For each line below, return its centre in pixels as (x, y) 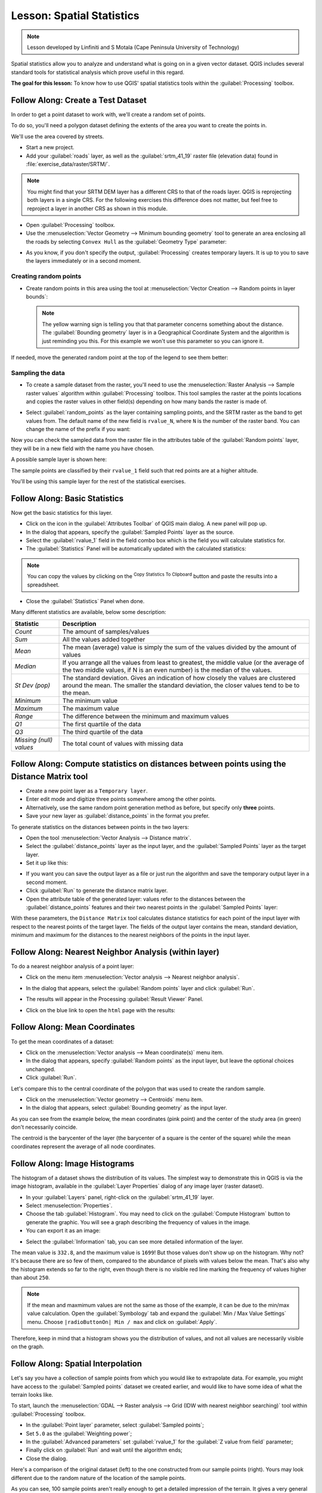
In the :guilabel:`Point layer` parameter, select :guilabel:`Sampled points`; (115, 1425)
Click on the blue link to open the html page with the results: (101, 1010)
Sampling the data (38, 373)
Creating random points (46, 277)
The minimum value (90, 701)
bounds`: (37, 297)
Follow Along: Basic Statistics (67, 498)
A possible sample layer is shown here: (59, 459)
